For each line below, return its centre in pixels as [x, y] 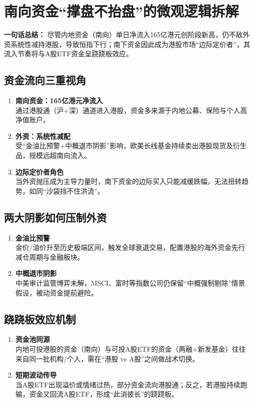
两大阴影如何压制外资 [55, 217]
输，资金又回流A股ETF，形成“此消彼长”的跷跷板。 [97, 394]
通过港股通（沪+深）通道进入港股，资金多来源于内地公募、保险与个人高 [131, 110]
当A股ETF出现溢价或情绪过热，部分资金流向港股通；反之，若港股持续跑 [131, 384]
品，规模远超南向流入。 [53, 155]
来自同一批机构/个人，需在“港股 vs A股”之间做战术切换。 [107, 358]
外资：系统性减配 [43, 136]
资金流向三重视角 [45, 80]
